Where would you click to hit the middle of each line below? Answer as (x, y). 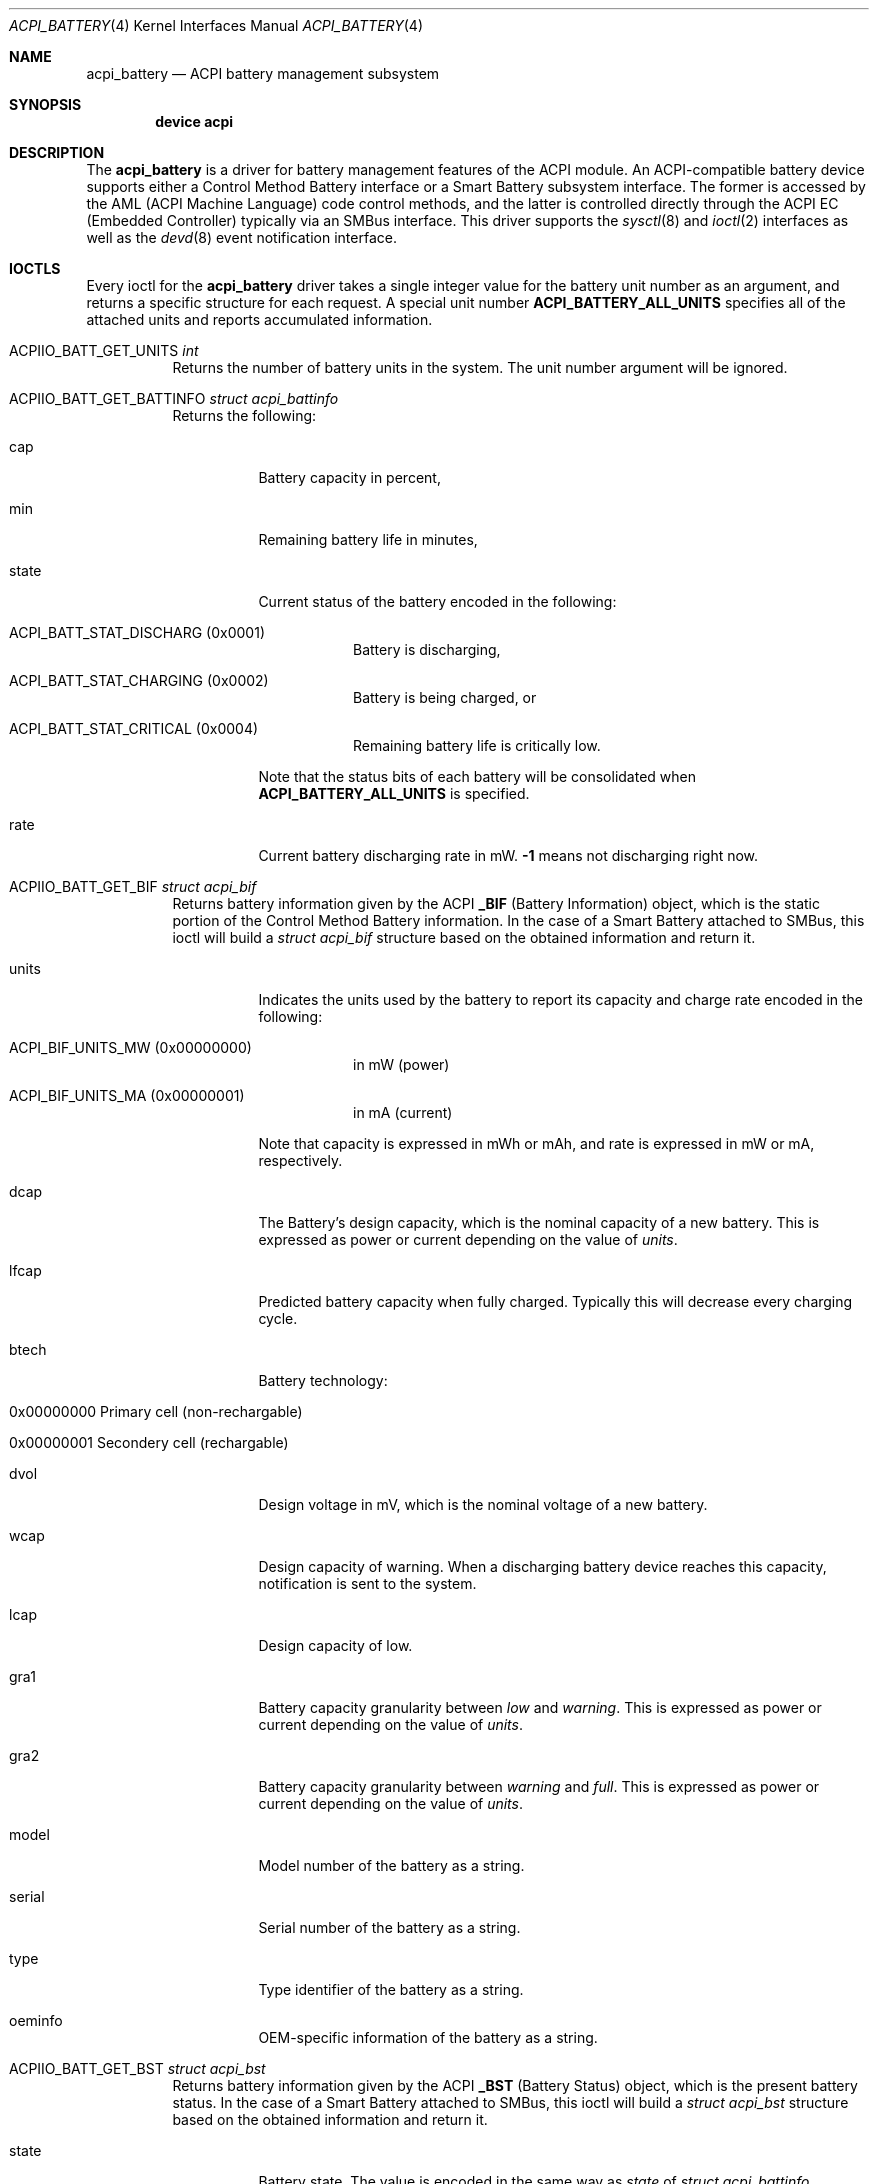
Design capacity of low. (335, 1645)
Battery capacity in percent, (349, 477)
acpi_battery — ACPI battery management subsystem (263, 73)
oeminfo (36, 2020)
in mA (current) (403, 1112)
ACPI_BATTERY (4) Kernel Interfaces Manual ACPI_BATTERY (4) (216, 25)
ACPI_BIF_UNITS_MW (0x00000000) (130, 1047)
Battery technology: (323, 1380)
